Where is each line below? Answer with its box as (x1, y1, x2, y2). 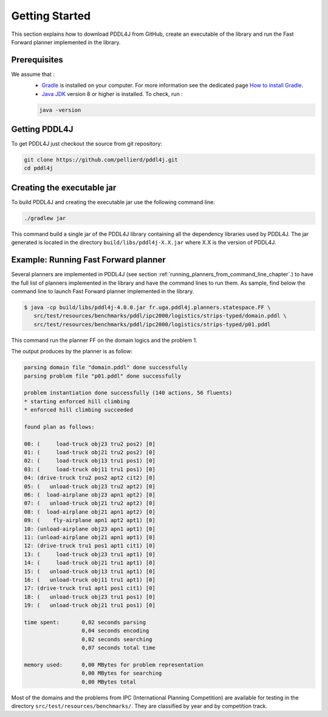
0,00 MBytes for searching (81, 670, 162, 677)
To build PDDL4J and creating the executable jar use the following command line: (11, 198, 215, 206)
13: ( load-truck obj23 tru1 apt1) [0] (24, 551, 156, 558)
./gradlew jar (24, 214, 66, 222)
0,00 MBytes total (81, 678, 137, 685)
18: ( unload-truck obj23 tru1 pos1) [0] (24, 593, 156, 600)
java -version (39, 106, 81, 114)
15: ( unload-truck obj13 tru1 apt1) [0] (24, 568, 156, 575)
